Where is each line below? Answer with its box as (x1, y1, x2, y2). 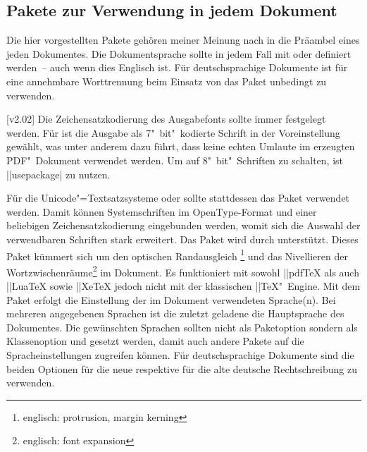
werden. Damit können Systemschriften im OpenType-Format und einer (6, 204, 317, 219)
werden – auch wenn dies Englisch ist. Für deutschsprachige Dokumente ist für (6, 60, 348, 75)
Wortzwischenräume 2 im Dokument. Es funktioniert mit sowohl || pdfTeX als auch (6, 262, 359, 279)
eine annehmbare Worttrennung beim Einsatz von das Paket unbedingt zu (6, 73, 327, 88)
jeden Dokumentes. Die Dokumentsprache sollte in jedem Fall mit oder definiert (6, 46, 352, 61)
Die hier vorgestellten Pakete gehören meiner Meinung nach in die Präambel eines (6, 32, 360, 47)
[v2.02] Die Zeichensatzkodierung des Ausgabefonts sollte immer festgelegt (6, 111, 326, 126)
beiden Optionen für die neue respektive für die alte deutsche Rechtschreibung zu (6, 361, 357, 376)
